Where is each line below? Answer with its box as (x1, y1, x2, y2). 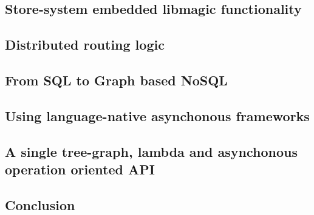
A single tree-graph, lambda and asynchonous (5, 142, 298, 160)
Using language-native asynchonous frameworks (5, 106, 310, 125)
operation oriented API (5, 159, 155, 178)
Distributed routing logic (5, 35, 165, 54)
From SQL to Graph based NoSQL (5, 70, 228, 89)
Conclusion (5, 195, 75, 214)
